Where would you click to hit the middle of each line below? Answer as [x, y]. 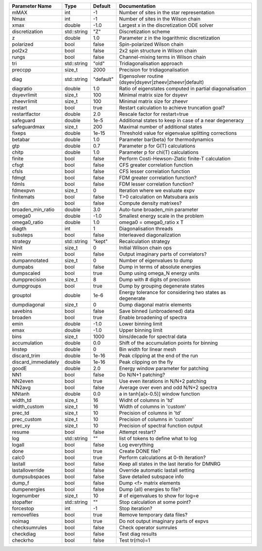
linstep [20, 349]
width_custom [28, 406]
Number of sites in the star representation [167, 12]
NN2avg [21, 387]
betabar [21, 139]
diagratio [22, 89]
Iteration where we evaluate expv [157, 190]
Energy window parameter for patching [164, 368]
